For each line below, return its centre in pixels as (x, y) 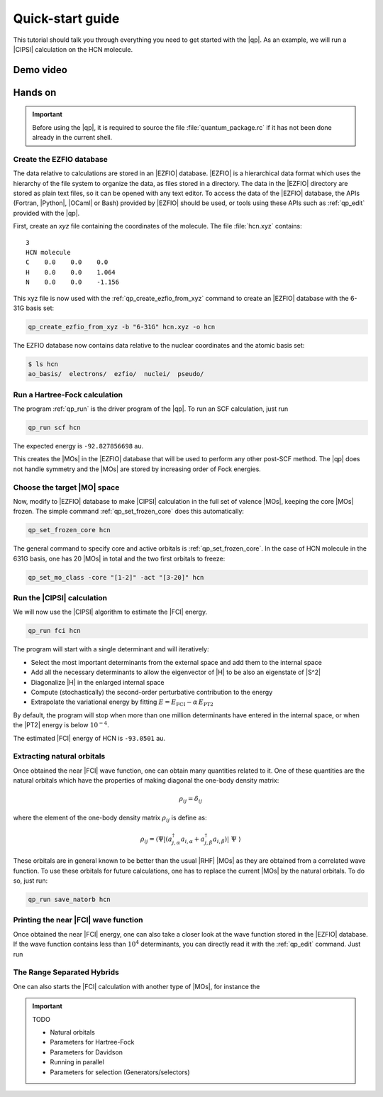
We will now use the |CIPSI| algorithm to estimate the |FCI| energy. (110, 612)
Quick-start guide (66, 18)
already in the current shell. (72, 138)
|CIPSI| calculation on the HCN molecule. (73, 49)
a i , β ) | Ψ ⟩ (227, 839)
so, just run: (30, 881)
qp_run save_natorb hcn (70, 900)
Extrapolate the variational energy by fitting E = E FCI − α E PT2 (122, 703)
